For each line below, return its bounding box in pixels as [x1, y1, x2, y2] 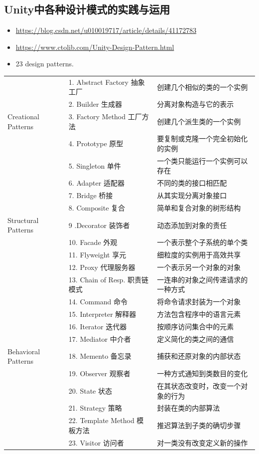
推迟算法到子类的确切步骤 [157, 420, 241, 430]
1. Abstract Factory [68, 76, 129, 87]
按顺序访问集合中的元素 [157, 321, 234, 331]
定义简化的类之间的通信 [157, 333, 234, 344]
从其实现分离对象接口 [157, 190, 227, 201]
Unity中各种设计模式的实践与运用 [4, 1, 170, 17]
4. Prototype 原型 [68, 138, 124, 149]
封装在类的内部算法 [157, 403, 220, 413]
